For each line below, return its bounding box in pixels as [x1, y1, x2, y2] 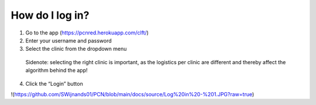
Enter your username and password [25, 37, 112, 44]
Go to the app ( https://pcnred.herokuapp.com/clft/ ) [25, 29, 149, 36]
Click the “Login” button [25, 80, 83, 87]
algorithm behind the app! [25, 67, 88, 74]
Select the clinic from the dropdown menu [25, 45, 127, 52]
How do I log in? [11, 9, 90, 22]
